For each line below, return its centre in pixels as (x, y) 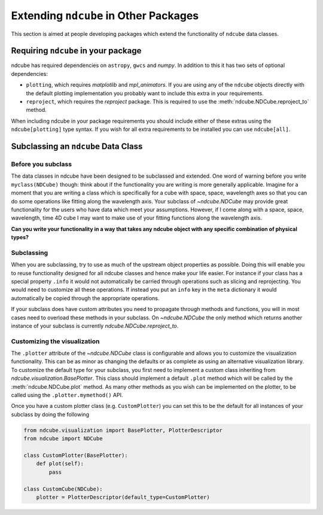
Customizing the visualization (55, 341)
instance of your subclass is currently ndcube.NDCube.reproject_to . (95, 325)
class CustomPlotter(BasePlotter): (76, 455)
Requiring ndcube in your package (76, 51)
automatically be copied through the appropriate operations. (85, 298)
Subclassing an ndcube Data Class (77, 146)
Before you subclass (41, 164)
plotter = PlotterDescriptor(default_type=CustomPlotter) (123, 497)
